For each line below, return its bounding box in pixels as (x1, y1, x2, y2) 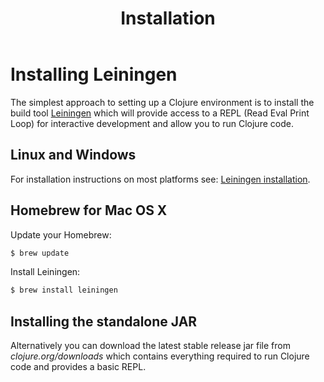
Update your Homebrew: (10, 228, 112, 241)
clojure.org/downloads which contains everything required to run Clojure (10, 350, 310, 362)
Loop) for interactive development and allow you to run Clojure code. (10, 117, 294, 129)
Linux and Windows (10, 147, 137, 164)
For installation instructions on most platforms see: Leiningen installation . (10, 173, 311, 185)
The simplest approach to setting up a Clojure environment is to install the (10, 96, 315, 108)
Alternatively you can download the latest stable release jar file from (10, 340, 291, 352)
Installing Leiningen (10, 63, 178, 86)
